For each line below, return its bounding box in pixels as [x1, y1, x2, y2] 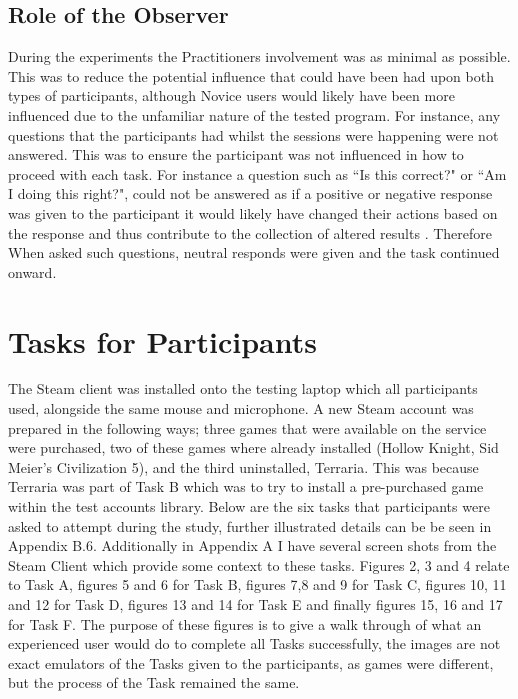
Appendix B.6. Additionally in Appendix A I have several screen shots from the [8, 535, 497, 556]
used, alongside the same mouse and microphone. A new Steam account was [8, 398, 474, 419]
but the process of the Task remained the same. [8, 672, 300, 693]
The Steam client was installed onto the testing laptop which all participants [8, 378, 478, 399]
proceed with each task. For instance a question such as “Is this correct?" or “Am [8, 163, 507, 184]
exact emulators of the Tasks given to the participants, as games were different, [8, 652, 494, 673]
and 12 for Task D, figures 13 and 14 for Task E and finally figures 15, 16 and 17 [8, 593, 503, 614]
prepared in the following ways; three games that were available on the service [8, 417, 487, 438]
